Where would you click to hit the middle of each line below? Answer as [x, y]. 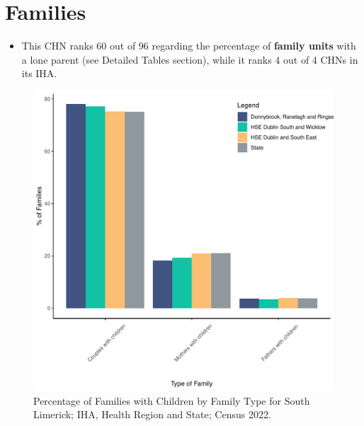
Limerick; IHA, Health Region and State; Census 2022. [152, 414]
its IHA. [39, 73]
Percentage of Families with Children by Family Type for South [172, 400]
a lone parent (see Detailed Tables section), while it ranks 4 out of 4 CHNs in [190, 59]
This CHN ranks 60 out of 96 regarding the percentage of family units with [189, 46]
